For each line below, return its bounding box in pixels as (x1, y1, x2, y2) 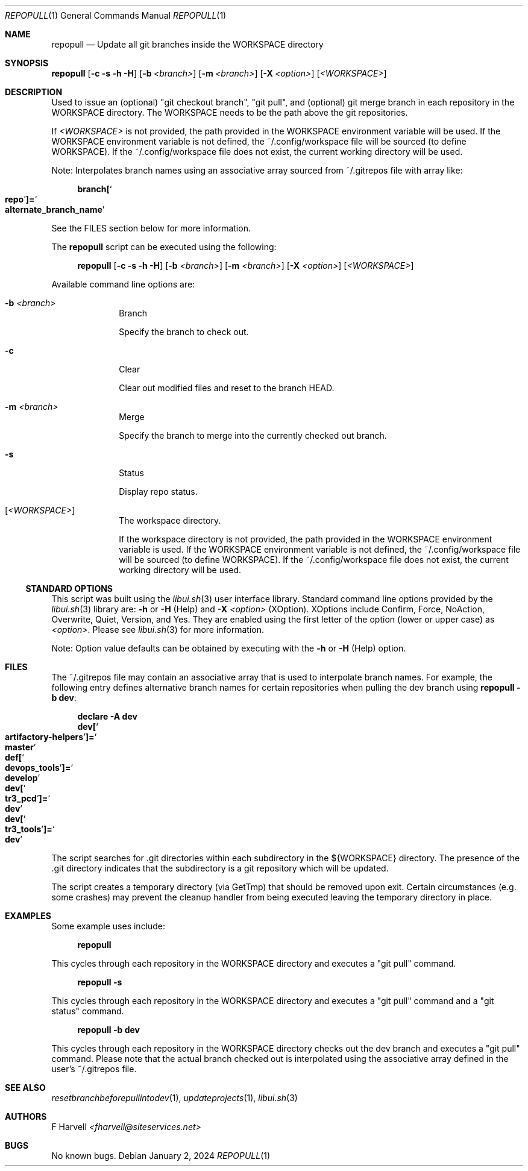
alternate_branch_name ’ (5, 204, 105, 215)
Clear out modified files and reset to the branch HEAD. (119, 383, 335, 393)
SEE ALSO (5, 1082, 46, 1093)
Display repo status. (119, 486, 198, 497)
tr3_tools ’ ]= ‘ (5, 824, 55, 834)
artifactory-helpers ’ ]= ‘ (5, 732, 97, 742)
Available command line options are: (51, 279, 195, 289)
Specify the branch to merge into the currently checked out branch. (119, 430, 387, 441)
